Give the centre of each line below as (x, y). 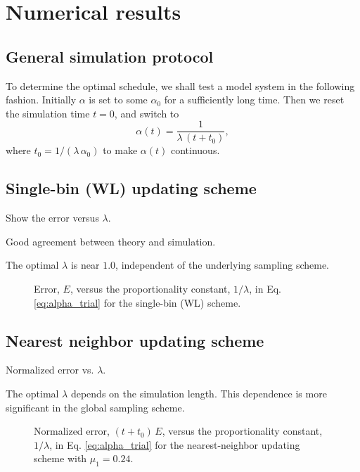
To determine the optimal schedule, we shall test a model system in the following (180, 85)
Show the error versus (52, 218)
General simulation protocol (110, 56)
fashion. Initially (41, 100)
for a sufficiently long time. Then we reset (254, 100)
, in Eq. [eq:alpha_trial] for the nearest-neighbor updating (175, 444)
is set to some (118, 100)
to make (120, 150)
